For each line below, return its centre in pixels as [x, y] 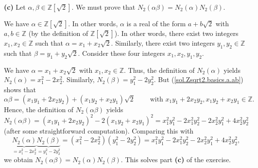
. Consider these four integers [121, 53]
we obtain [18, 160]
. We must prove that [103, 7]
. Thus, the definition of [159, 70]
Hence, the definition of [39, 109]
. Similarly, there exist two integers [163, 43]
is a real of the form [156, 23]
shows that [20, 89]
